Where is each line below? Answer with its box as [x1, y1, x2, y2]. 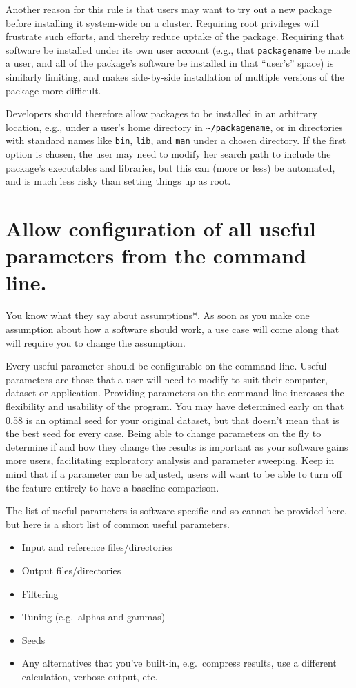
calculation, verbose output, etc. [21, 669, 158, 683]
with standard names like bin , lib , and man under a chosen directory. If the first [6, 133, 346, 148]
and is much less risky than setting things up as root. [6, 174, 231, 188]
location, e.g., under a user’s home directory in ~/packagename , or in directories [6, 119, 343, 134]
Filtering [21, 586, 59, 600]
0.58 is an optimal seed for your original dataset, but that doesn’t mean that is [6, 412, 339, 427]
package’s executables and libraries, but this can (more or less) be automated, [6, 160, 335, 174]
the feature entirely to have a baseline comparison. [6, 480, 219, 494]
